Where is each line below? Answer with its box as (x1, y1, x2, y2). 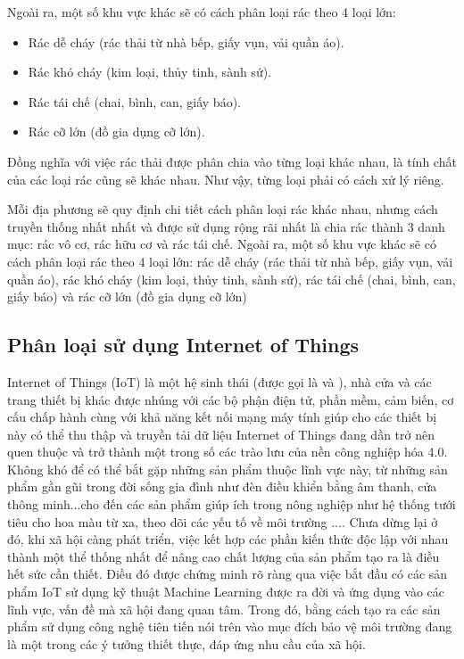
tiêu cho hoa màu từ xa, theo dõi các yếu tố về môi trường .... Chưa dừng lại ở (7, 512, 438, 531)
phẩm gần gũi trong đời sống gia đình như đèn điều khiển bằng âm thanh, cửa (7, 477, 437, 496)
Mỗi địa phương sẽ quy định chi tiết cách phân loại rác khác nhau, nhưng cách (7, 200, 438, 218)
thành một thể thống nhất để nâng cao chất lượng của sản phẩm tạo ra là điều (7, 547, 440, 565)
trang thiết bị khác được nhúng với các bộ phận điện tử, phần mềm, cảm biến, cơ (7, 390, 454, 408)
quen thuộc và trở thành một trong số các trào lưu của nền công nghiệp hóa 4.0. (7, 442, 448, 461)
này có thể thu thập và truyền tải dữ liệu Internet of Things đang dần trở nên (7, 424, 435, 443)
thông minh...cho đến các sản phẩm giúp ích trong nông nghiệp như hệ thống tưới (7, 495, 456, 514)
